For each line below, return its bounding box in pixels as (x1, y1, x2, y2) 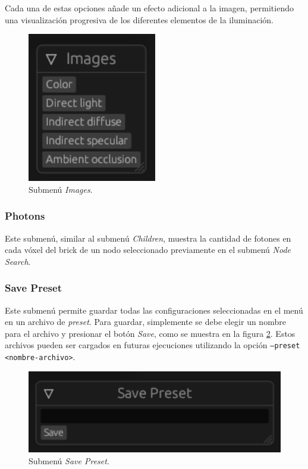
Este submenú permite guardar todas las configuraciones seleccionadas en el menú (5, 304, 303, 316)
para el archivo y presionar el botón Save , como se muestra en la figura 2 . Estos (5, 327, 296, 339)
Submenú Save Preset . (29, 454, 109, 467)
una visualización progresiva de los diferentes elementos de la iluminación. (5, 13, 274, 26)
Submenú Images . (29, 183, 93, 195)
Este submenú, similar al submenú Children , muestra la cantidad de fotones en (5, 232, 291, 244)
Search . (5, 255, 31, 267)
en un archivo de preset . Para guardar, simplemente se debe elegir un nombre (5, 315, 286, 328)
